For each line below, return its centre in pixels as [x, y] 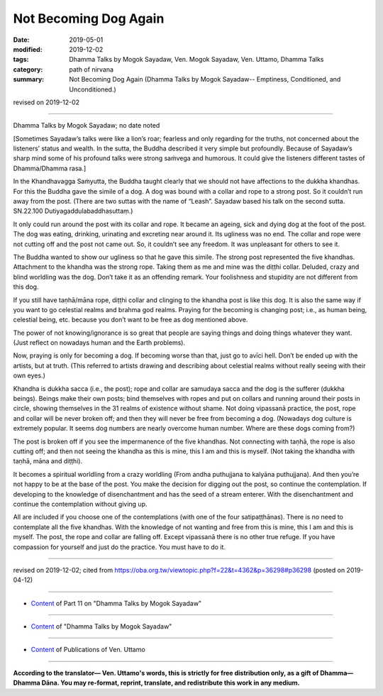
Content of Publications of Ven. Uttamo [88, 650]
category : [28, 69]
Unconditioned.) [93, 89]
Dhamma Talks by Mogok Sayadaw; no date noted [87, 126]
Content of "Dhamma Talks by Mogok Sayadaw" [101, 626]
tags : [21, 60]
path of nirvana [91, 69]
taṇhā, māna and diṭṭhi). [48, 461]
